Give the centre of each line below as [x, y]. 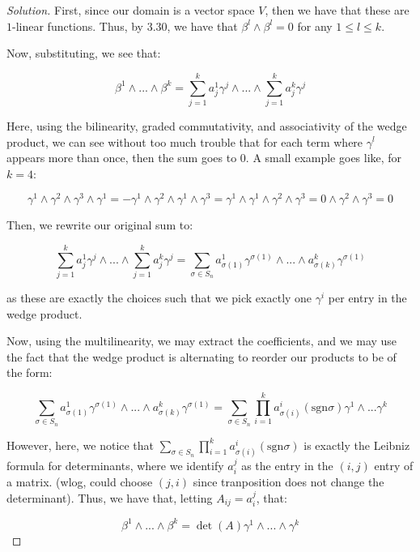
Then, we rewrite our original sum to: [100, 225]
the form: [30, 372]
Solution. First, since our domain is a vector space [131, 10]
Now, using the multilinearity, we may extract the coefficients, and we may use [202, 341]
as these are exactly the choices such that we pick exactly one [159, 298]
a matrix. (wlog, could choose [80, 482]
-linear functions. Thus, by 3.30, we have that [125, 26]
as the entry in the [287, 465]
